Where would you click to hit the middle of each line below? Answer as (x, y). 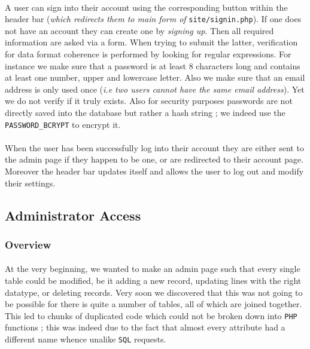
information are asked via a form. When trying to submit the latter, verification (151, 42)
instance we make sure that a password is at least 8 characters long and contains (153, 65)
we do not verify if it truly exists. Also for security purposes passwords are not (149, 101)
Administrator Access (73, 215)
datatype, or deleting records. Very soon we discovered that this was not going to (154, 292)
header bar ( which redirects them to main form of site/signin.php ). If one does (153, 19)
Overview (28, 244)
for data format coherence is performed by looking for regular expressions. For (148, 54)
